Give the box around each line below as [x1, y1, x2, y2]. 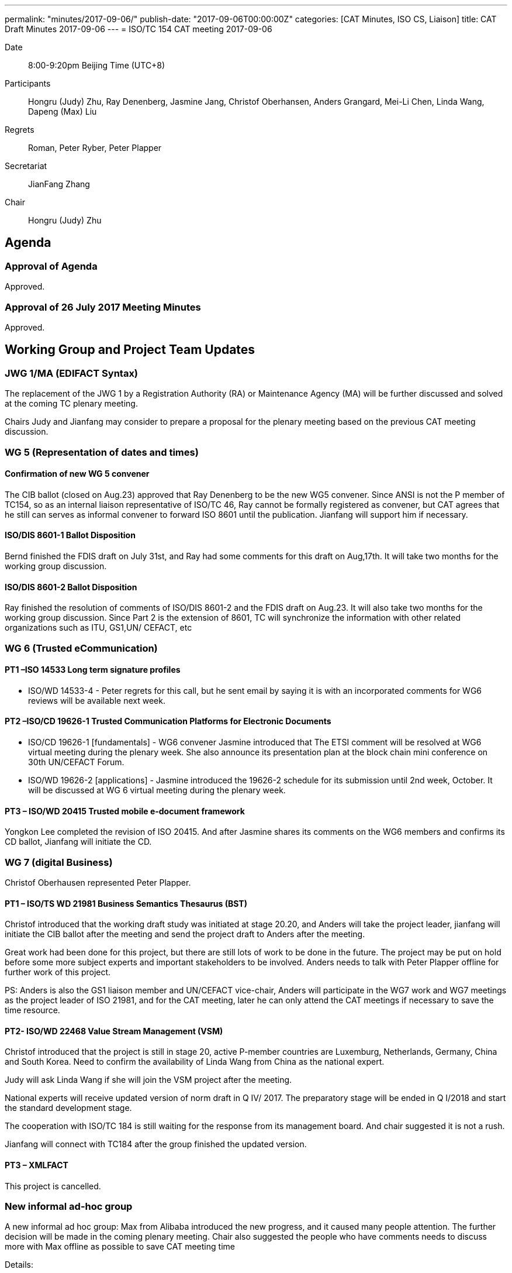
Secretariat [5, 161, 47, 171]
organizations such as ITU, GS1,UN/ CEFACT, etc [5, 622, 192, 633]
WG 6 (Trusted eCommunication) [5, 642, 158, 654]
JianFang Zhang [28, 179, 90, 189]
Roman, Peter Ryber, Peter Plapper [28, 143, 162, 153]
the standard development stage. [5, 1103, 132, 1113]
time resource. [5, 1005, 60, 1016]
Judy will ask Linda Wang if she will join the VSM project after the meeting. [5, 1075, 292, 1085]
